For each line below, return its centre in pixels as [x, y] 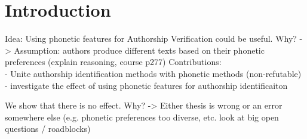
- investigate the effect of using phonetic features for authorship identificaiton [146, 85]
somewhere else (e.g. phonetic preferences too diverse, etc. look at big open [142, 117]
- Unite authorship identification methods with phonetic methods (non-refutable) [153, 73]
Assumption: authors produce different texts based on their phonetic [139, 50]
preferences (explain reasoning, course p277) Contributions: [113, 62]
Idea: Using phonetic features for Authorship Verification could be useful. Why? [151, 38]
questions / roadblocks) [48, 129]
